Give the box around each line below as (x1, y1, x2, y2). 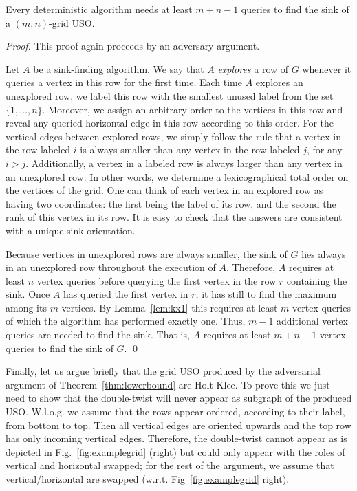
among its (6, 300, 47, 314)
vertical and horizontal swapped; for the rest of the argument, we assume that (6, 458, 334, 472)
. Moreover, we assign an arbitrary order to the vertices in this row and (42, 102, 343, 116)
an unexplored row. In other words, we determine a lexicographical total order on (6, 169, 349, 184)
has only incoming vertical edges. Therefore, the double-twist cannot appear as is (6, 431, 347, 446)
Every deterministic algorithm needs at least (6, 2, 193, 16)
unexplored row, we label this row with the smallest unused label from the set (6, 88, 334, 102)
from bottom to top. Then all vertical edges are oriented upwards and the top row (6, 417, 351, 432)
